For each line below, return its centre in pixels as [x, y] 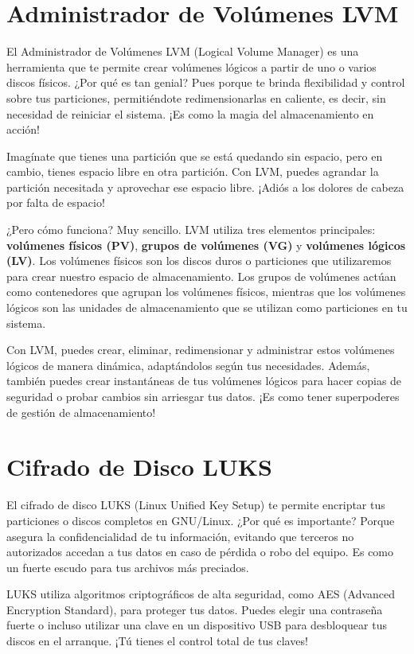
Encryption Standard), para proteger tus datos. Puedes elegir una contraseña [195, 609]
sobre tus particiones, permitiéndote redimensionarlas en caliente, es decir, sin [196, 97]
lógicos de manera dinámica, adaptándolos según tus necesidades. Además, [188, 365]
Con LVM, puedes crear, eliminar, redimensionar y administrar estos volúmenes [201, 350]
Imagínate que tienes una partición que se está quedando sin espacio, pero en [195, 156]
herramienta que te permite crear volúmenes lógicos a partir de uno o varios [191, 66]
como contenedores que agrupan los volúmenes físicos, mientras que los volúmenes [206, 292]
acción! [23, 129]
